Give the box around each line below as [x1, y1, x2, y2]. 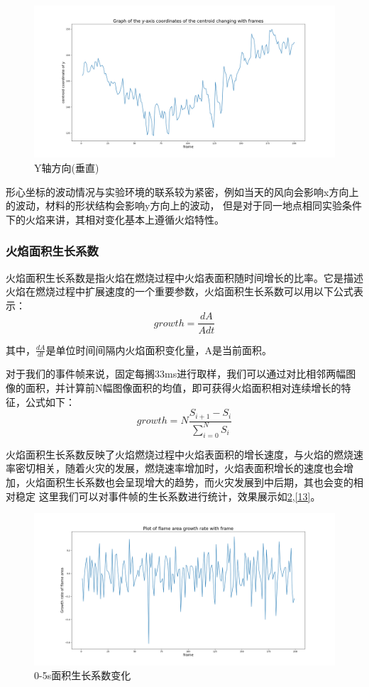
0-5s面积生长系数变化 [34, 668, 131, 683]
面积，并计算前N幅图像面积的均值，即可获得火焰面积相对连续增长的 [25, 380, 341, 395]
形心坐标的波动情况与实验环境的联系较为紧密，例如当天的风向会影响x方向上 [6, 184, 359, 199]
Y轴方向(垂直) [34, 160, 99, 175]
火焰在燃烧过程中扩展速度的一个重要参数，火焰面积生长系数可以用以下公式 [6, 284, 353, 299]
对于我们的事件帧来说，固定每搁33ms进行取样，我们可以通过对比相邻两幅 [6, 366, 346, 381]
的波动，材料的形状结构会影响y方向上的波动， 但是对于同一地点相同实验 [6, 198, 343, 213]
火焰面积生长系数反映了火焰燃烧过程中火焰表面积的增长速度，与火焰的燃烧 [6, 446, 353, 461]
